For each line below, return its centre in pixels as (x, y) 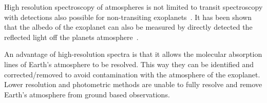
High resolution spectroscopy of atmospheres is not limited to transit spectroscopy (133, 7)
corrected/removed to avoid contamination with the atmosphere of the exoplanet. (132, 74)
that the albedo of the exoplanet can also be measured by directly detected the (128, 27)
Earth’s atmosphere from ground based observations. (87, 94)
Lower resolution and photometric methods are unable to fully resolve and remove (133, 84)
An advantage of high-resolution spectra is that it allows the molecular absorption (133, 54)
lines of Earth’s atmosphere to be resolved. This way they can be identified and (129, 64)
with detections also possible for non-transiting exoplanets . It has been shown (128, 17)
